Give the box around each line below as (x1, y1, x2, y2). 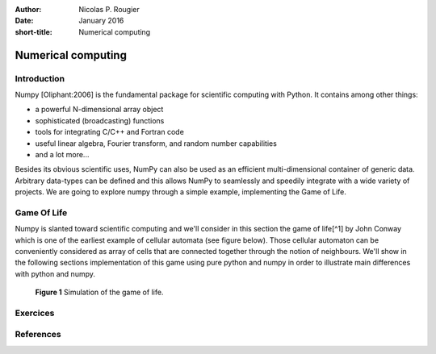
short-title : (15, 27, 52, 36)
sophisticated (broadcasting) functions (35, 115, 165, 125)
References (15, 329, 61, 340)
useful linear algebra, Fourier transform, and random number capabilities (35, 138, 278, 148)
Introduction (15, 73, 65, 84)
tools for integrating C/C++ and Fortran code (35, 127, 185, 137)
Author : (15, 5, 42, 14)
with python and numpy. (15, 269, 96, 278)
